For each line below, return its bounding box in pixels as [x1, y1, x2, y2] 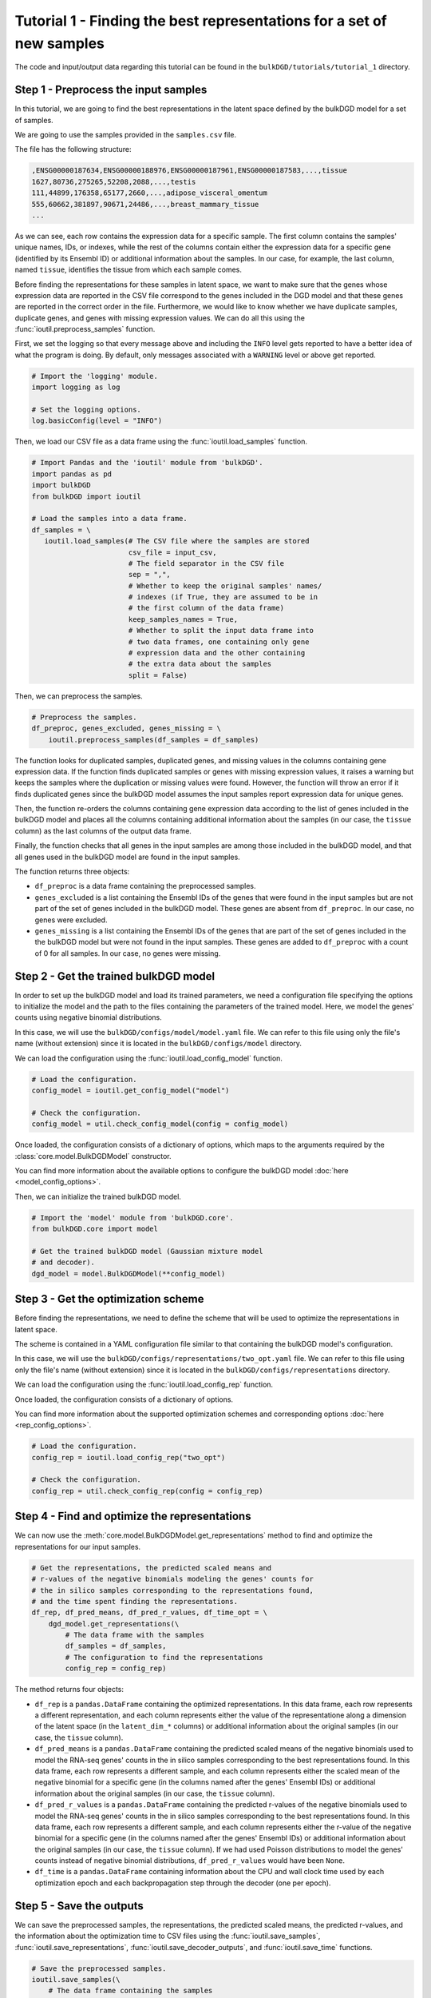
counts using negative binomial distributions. [14, 1013, 163, 1022]
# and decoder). [31, 1258, 96, 1267]
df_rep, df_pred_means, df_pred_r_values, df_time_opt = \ [31, 1608, 267, 1618]
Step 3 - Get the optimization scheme [14, 1292, 204, 1306]
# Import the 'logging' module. [31, 372, 159, 380]
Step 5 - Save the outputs [14, 1899, 144, 1912]
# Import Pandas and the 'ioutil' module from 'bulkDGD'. [31, 458, 263, 468]
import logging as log [31, 383, 121, 392]
